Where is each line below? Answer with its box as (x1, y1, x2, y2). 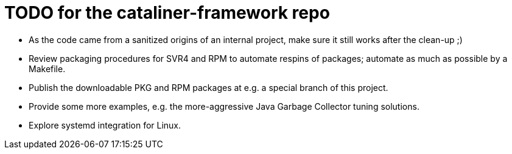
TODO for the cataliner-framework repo (4, 2, 330, 23)
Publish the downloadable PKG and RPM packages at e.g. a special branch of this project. (29, 82, 388, 93)
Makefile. (29, 63, 66, 74)
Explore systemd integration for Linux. (29, 119, 181, 130)
